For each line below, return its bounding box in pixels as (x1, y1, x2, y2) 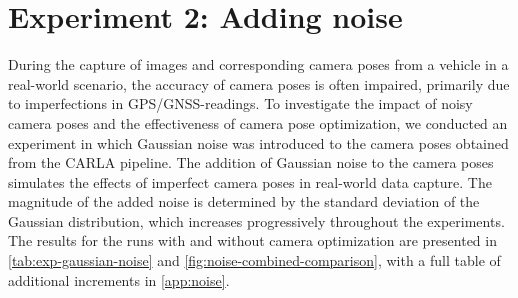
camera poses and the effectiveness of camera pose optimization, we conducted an (8, 112, 508, 133)
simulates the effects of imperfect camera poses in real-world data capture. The (8, 171, 492, 192)
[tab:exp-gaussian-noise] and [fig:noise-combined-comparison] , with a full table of (8, 250, 501, 271)
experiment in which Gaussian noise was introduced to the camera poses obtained (8, 132, 509, 153)
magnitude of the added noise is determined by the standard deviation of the (8, 191, 480, 212)
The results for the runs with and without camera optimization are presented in (8, 230, 497, 251)
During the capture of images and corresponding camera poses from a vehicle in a (8, 54, 509, 75)
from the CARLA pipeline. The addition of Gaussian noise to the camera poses (8, 152, 494, 173)
